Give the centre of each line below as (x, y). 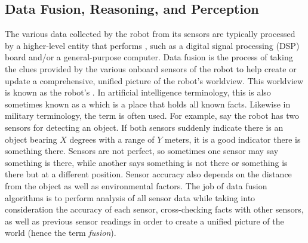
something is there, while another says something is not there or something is (146, 162)
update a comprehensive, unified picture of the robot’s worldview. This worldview (154, 80)
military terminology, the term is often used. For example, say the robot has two (152, 116)
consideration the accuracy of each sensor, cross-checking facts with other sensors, (154, 209)
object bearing (31, 139)
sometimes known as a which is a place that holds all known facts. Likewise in (148, 104)
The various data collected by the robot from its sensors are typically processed (150, 34)
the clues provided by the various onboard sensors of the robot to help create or (151, 68)
